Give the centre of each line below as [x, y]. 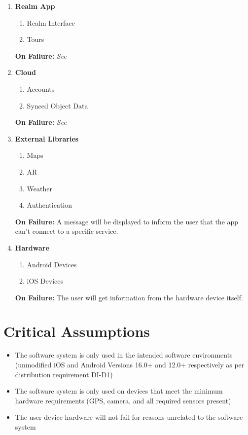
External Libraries [47, 138]
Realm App [35, 6]
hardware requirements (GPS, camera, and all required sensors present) [123, 400]
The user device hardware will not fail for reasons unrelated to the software [129, 417]
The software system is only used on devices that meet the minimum [119, 391]
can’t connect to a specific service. [67, 231]
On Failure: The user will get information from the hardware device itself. [129, 297]
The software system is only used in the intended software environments [124, 355]
